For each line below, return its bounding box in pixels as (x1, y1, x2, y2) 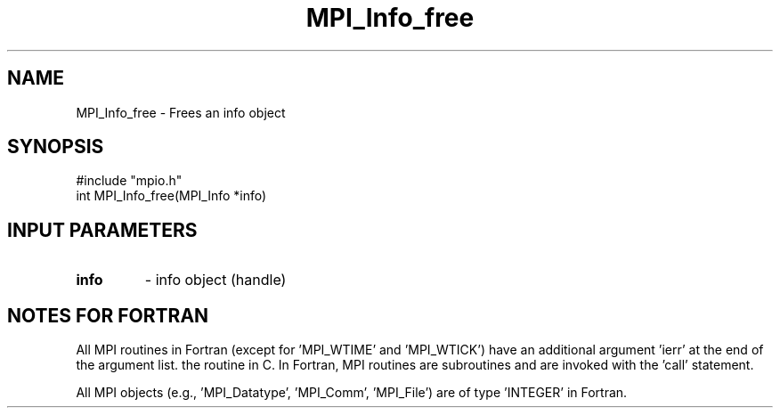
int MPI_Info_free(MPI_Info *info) (76, 188, 267, 204)
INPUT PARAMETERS (7, 218, 198, 241)
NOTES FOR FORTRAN (7, 304, 209, 327)
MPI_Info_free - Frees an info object (76, 104, 286, 120)
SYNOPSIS (7, 135, 104, 159)
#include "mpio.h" (76, 173, 183, 189)
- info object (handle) (144, 271, 287, 289)
